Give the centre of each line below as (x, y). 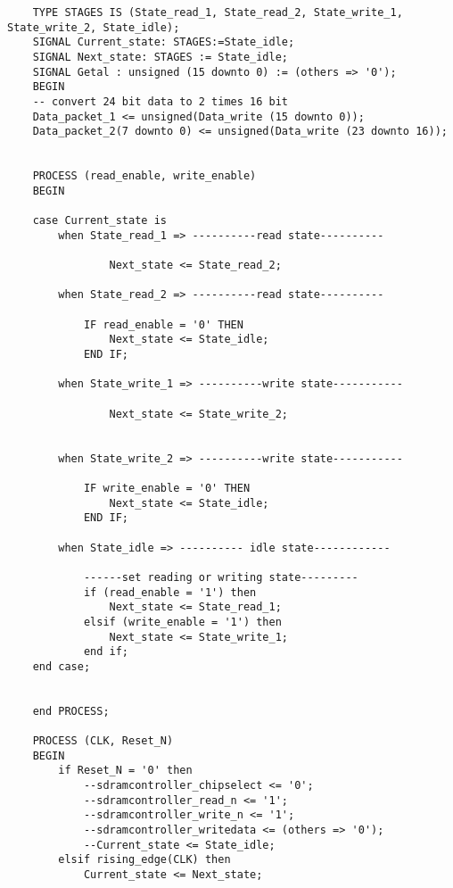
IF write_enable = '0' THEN (167, 488)
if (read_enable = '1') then (170, 592)
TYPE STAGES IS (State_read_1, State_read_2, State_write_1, (218, 12)
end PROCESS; (71, 711)
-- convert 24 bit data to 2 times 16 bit (160, 101)
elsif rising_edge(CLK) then (144, 860)
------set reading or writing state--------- (221, 577)
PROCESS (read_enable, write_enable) (144, 176)
